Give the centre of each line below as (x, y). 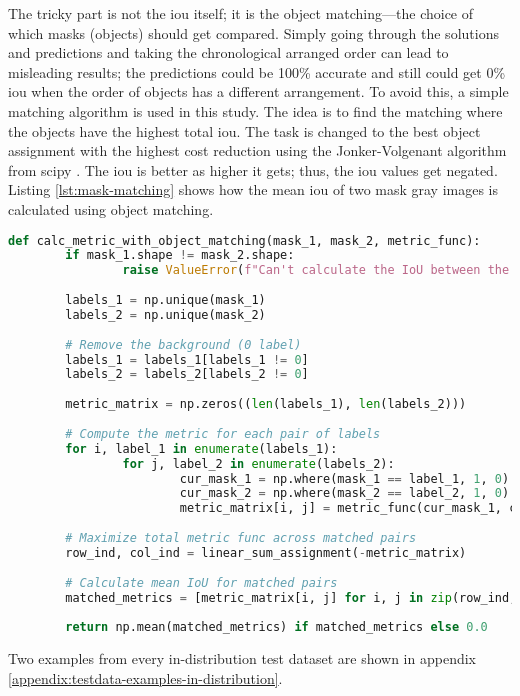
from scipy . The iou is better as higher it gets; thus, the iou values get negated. (253, 169)
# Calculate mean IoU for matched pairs (201, 582)
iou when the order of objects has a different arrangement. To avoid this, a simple (258, 91)
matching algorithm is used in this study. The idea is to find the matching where (255, 110)
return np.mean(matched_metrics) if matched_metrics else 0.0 (276, 627)
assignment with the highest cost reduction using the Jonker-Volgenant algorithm (257, 150)
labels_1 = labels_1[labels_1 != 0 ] (187, 359)
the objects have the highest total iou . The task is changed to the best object (244, 130)
